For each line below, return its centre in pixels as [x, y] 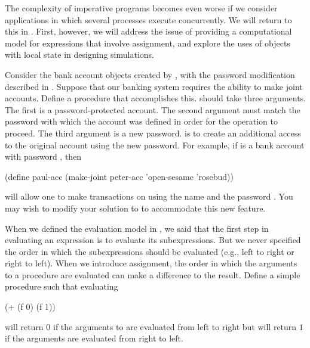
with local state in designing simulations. [79, 55]
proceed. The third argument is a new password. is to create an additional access [153, 133]
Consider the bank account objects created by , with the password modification [150, 74]
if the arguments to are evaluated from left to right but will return [175, 326]
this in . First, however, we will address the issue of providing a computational [148, 31]
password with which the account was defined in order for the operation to [141, 121]
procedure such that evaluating [62, 286]
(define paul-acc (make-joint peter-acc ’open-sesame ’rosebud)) [119, 176]
